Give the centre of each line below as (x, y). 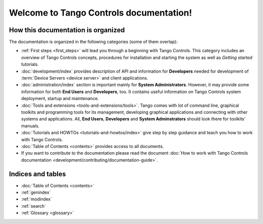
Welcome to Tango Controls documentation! (101, 13)
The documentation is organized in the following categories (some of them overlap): (93, 42)
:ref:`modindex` (37, 199)
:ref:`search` (34, 206)
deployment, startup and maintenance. (60, 99)
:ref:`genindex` (36, 192)
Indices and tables (38, 174)
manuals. (30, 126)
